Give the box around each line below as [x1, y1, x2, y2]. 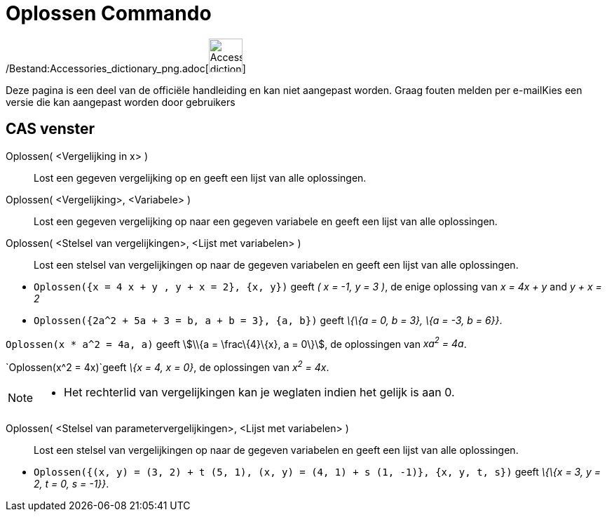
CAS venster [6, 120, 95, 138]
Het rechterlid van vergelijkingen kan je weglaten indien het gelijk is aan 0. [64, 384, 455, 399]
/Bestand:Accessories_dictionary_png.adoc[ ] [6, 62, 246, 74]
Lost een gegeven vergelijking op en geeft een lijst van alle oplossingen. [34, 171, 367, 184]
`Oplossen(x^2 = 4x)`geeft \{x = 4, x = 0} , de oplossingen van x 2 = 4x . [6, 359, 329, 373]
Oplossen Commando [6, 1, 212, 25]
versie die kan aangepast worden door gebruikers [6, 95, 236, 108]
